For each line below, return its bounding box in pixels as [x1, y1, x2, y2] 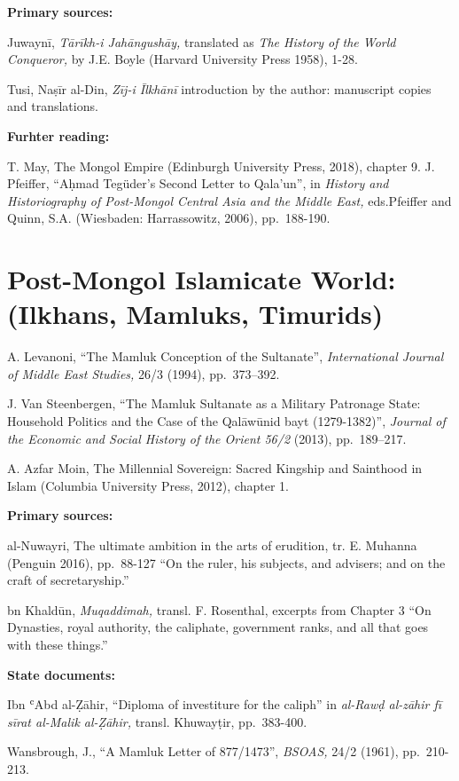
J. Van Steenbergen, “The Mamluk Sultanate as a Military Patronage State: [7, 394, 421, 413]
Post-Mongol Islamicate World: [7, 261, 396, 297]
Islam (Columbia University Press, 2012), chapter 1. [7, 476, 289, 494]
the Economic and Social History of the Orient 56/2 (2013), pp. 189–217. [7, 429, 407, 447]
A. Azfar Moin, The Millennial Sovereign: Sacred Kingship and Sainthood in [7, 459, 423, 477]
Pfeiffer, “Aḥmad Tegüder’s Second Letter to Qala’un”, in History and [7, 174, 389, 193]
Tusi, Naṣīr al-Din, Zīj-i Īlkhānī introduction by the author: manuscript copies [7, 79, 432, 98]
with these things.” [7, 635, 108, 653]
